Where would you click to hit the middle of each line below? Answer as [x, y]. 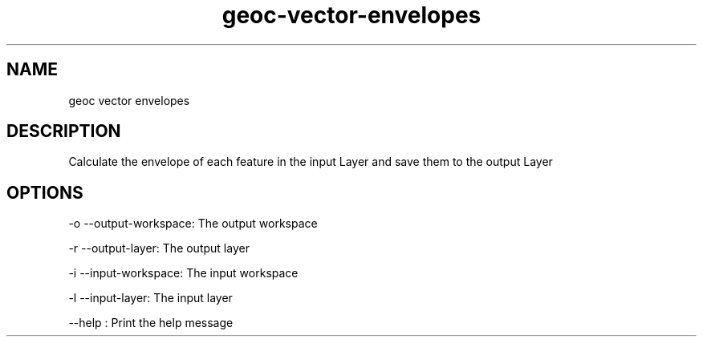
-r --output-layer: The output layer [159, 248]
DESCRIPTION [64, 131]
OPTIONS [45, 192]
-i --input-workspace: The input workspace [183, 273]
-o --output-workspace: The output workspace [193, 224]
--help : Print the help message [151, 323]
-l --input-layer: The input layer [150, 298]
